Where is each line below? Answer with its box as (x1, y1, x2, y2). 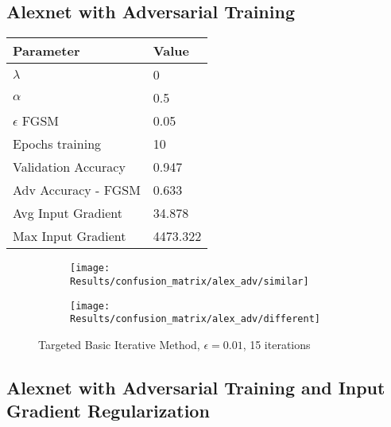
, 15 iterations (242, 336, 311, 352)
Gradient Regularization (6, 398, 210, 423)
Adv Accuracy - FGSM (13, 181, 141, 200)
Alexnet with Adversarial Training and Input (6, 375, 385, 399)
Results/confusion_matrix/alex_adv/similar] (70, 275, 309, 287)
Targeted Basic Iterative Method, (38, 336, 200, 352)
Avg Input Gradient (13, 204, 122, 223)
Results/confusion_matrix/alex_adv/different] (70, 313, 320, 325)
